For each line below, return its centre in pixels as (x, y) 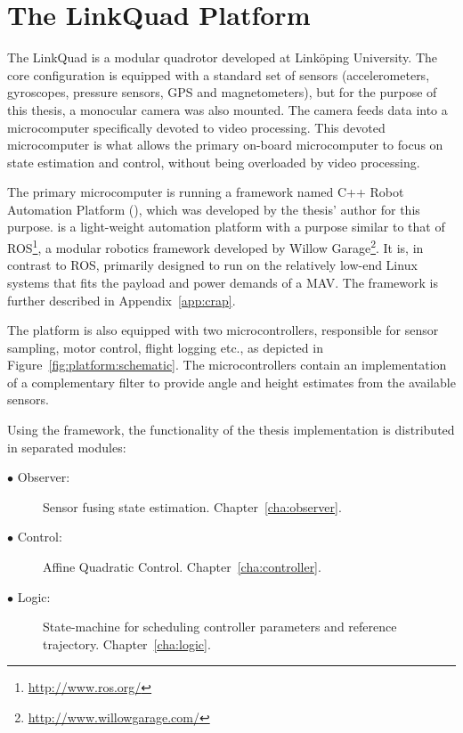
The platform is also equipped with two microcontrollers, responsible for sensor (223, 330)
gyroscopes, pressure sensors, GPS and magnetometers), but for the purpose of (222, 92)
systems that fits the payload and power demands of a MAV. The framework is (223, 282)
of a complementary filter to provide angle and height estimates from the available (231, 382)
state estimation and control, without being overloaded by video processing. (214, 162)
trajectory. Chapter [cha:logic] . (127, 643)
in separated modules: (67, 447)
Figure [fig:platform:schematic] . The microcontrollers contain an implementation (227, 365)
